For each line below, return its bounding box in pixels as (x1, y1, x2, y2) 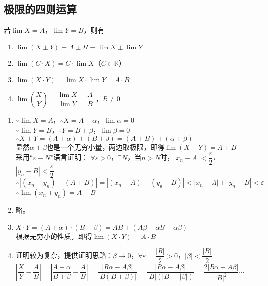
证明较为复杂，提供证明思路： (15, 250, 113, 260)
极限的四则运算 (4, 1, 77, 17)
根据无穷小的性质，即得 (15, 231, 92, 241)
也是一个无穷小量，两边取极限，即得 (46, 142, 164, 152)
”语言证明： (50, 152, 88, 162)
